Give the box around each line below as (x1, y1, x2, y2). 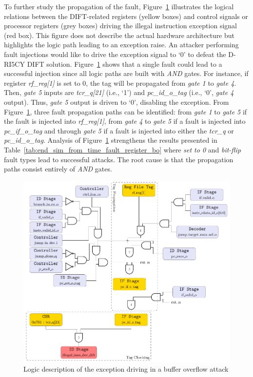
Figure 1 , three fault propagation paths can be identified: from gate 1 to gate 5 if (4, 106, 247, 116)
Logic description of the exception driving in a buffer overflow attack (23, 364, 229, 374)
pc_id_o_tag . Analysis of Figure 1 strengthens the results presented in (4, 135, 217, 145)
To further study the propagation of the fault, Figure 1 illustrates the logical (4, 1, 234, 11)
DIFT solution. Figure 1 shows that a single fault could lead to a (27, 58, 222, 69)
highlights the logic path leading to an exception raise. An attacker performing (4, 39, 239, 50)
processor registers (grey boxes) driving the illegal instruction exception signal (4, 20, 237, 31)
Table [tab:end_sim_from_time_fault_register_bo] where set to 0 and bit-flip (4, 144, 241, 154)
